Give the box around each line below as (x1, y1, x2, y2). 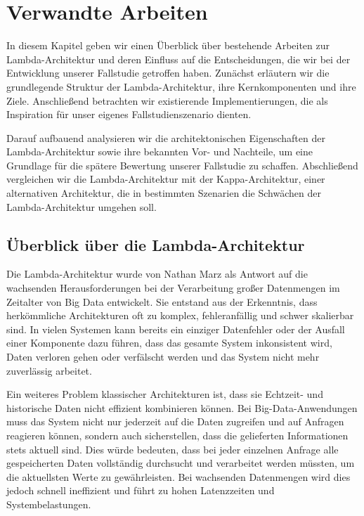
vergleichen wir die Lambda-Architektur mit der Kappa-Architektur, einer (6, 172, 325, 186)
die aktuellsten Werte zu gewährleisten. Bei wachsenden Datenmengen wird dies (6, 469, 351, 484)
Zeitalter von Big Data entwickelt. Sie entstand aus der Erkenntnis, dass (6, 294, 318, 309)
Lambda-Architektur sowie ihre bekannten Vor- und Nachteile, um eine (6, 144, 313, 159)
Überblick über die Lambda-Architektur (6, 233, 305, 255)
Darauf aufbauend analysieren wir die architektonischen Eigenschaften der (6, 130, 325, 145)
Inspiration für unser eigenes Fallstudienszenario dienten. (6, 107, 252, 122)
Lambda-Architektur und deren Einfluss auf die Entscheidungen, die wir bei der (6, 51, 351, 66)
